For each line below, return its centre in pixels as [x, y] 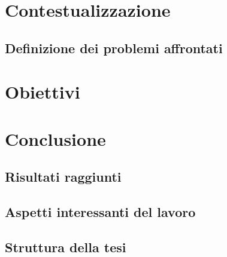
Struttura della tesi [66, 247]
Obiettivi [43, 92]
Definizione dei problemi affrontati [114, 48]
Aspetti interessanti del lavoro [100, 212]
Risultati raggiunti [63, 177]
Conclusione [55, 138]
